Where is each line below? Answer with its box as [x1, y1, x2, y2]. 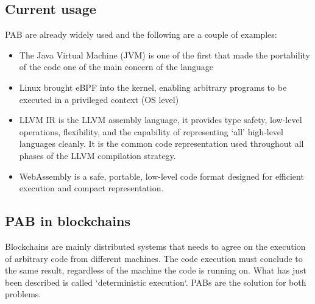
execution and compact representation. [19, 182, 164, 194]
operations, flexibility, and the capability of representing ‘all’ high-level [19, 125, 283, 138]
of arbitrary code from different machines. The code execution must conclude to [5, 252, 303, 264]
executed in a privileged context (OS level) [19, 93, 179, 105]
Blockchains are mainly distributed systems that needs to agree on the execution [5, 239, 306, 252]
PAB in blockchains [5, 211, 130, 230]
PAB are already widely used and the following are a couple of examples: [5, 28, 277, 41]
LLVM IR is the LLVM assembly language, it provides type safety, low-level [19, 113, 302, 126]
